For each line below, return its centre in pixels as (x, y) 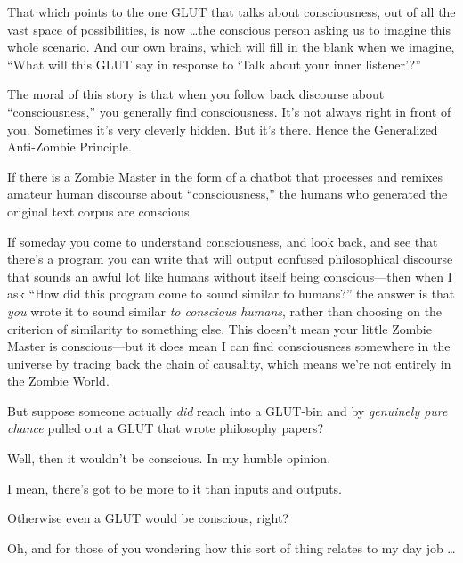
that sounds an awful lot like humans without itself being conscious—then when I (230, 276)
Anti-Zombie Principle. (69, 147)
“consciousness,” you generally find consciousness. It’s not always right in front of (229, 111)
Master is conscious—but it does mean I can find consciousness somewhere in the (229, 346)
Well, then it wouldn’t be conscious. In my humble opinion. (169, 458)
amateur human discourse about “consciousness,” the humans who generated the (227, 194)
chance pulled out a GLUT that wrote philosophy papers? (166, 428)
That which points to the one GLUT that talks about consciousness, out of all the (231, 12)
